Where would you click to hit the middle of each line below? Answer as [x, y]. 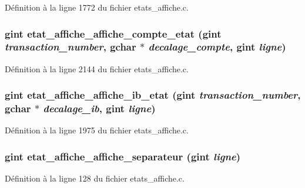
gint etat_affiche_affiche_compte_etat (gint [113, 33]
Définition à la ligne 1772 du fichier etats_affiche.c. [97, 7]
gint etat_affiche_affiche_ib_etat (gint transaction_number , [153, 95]
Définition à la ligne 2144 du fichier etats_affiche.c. [97, 68]
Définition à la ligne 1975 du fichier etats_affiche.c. [97, 130]
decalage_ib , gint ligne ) [99, 108]
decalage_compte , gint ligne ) [217, 47]
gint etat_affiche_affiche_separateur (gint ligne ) [123, 156]
